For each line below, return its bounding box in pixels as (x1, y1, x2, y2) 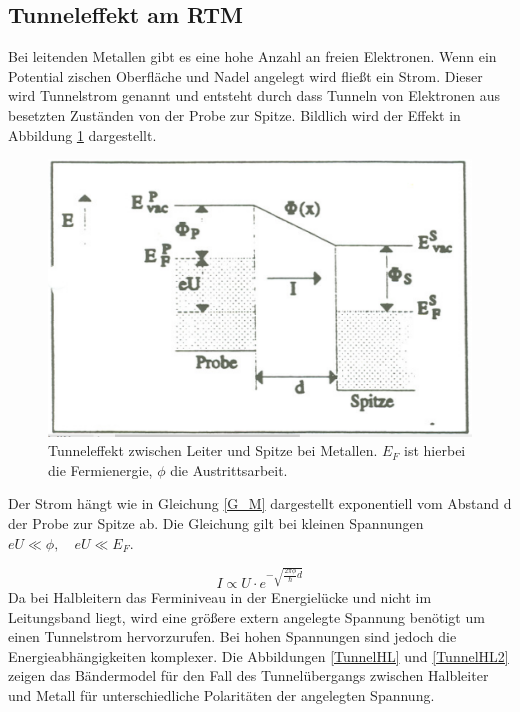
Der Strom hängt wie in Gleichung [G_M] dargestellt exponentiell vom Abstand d (8, 493, 512, 514)
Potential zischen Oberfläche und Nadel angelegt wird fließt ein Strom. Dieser (8, 65, 483, 86)
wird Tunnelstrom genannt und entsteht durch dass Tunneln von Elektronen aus (8, 85, 500, 106)
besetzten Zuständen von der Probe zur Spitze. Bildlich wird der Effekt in (8, 104, 461, 125)
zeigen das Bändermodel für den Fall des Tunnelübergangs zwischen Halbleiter (8, 665, 489, 686)
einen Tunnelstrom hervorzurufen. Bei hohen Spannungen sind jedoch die (8, 626, 457, 647)
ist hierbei (404, 440, 466, 461)
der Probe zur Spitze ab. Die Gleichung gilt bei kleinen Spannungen (8, 512, 424, 533)
